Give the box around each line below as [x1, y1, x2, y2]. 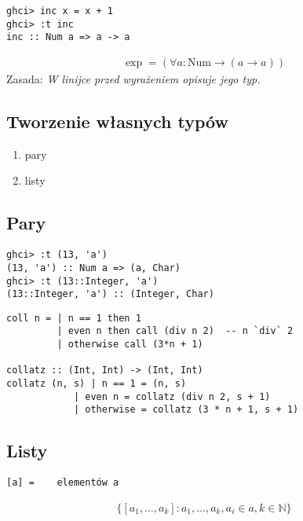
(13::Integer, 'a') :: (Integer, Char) [6, 288, 214, 300]
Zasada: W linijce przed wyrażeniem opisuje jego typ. [6, 71, 261, 86]
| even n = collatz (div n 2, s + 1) [73, 391, 271, 402]
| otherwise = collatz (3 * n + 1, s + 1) [73, 404, 299, 416]
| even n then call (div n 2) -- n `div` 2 [57, 325, 294, 337]
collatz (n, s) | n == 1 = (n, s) [6, 378, 187, 390]
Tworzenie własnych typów [6, 108, 228, 133]
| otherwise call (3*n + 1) [57, 339, 203, 350]
